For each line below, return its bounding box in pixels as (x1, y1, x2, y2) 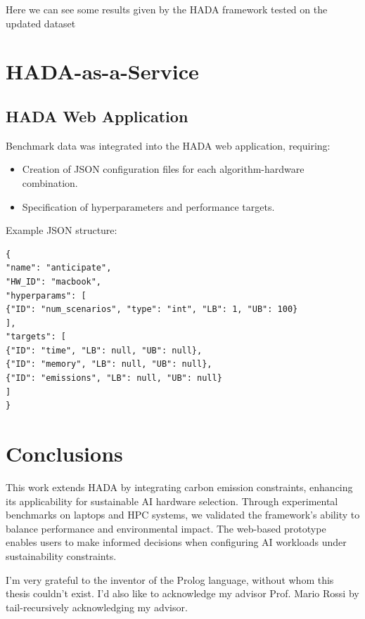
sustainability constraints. (6, 548, 117, 563)
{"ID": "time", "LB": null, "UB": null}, (6, 345, 203, 356)
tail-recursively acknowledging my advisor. (6, 599, 188, 614)
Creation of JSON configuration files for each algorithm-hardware (22, 162, 305, 176)
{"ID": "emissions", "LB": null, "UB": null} (6, 373, 222, 384)
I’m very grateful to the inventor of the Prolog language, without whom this (6, 572, 334, 587)
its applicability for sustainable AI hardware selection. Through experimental (6, 493, 338, 508)
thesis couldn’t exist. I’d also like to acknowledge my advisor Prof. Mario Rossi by (6, 586, 359, 601)
